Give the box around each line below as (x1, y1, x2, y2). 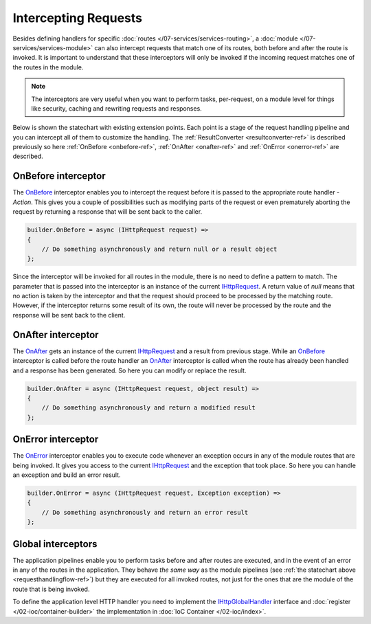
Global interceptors (12, 538, 98, 550)
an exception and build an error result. (12, 471, 121, 479)
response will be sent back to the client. (12, 311, 126, 319)
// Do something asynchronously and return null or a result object (41, 245, 278, 253)
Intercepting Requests (12, 10, 142, 25)
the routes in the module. (12, 63, 84, 71)
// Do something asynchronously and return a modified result (41, 404, 256, 412)
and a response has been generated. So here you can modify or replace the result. (12, 366, 247, 375)
